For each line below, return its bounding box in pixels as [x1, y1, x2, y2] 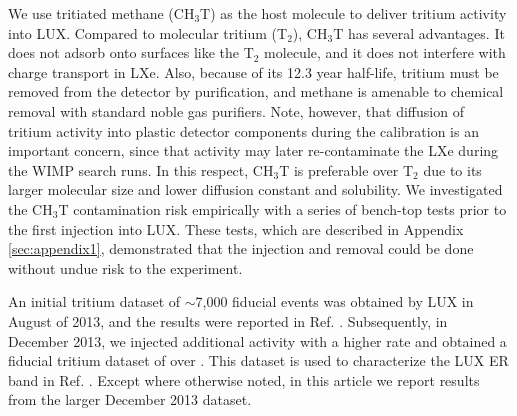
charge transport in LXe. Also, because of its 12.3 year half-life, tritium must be [8, 61, 499, 82]
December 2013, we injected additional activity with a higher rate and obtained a [8, 330, 507, 351]
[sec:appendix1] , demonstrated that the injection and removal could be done [8, 238, 474, 259]
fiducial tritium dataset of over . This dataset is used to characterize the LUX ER [8, 350, 509, 371]
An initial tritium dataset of [8, 291, 181, 312]
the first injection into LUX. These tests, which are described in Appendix [8, 218, 464, 239]
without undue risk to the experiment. [8, 257, 243, 278]
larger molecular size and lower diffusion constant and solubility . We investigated [8, 179, 503, 200]
